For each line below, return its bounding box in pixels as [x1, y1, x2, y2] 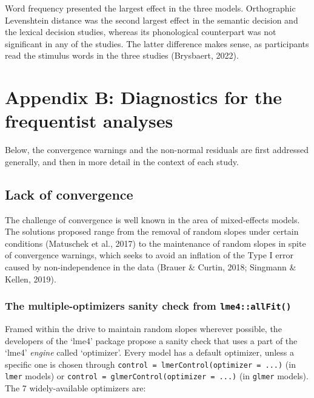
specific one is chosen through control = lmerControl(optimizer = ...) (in [5, 357, 296, 370]
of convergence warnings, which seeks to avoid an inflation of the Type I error [5, 249, 294, 261]
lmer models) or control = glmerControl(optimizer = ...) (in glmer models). [5, 370, 309, 382]
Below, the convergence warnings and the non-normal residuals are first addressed [5, 143, 309, 156]
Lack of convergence [5, 184, 133, 203]
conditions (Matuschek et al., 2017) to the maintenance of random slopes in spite [5, 237, 306, 249]
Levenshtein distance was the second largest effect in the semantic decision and [5, 13, 298, 26]
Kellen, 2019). [5, 272, 56, 285]
